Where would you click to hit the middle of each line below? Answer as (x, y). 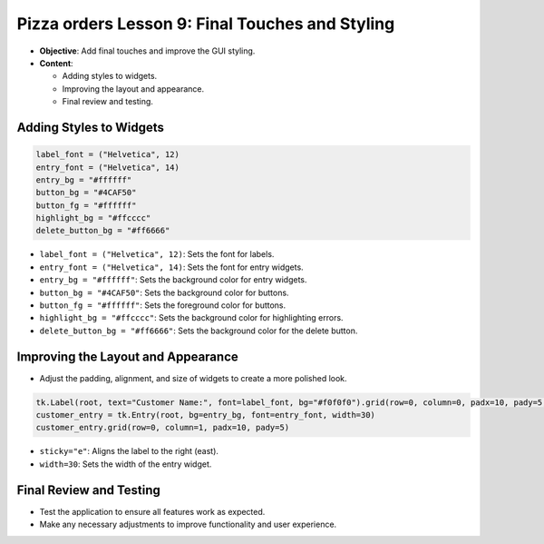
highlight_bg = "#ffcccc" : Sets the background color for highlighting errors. (191, 318)
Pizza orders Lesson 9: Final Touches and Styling (206, 24)
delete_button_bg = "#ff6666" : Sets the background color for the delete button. (199, 331)
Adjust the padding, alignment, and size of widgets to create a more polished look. (194, 378)
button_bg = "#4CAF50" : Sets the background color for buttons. (164, 292)
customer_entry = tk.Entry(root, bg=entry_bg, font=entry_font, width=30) (206, 415)
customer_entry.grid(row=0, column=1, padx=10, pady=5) (163, 428)
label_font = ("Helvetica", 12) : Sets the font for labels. (157, 254)
